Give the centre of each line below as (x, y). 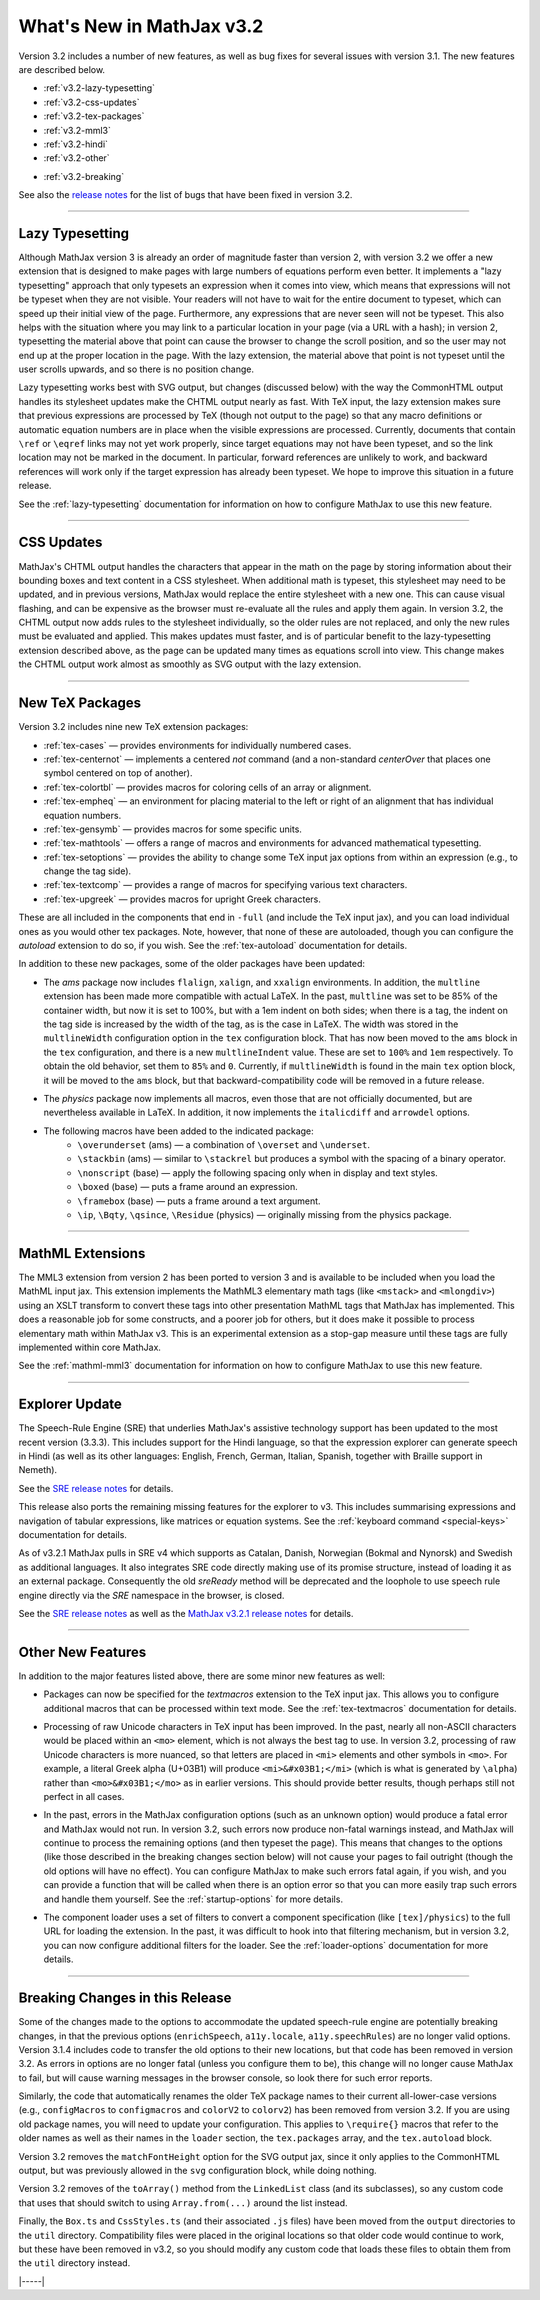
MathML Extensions (82, 1253)
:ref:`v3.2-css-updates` (91, 102)
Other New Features (82, 1651)
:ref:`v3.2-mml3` (77, 130)
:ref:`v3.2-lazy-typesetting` (99, 88)
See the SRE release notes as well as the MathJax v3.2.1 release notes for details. (186, 1613)
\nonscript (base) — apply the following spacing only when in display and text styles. (258, 1172)
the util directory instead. (74, 2263)
